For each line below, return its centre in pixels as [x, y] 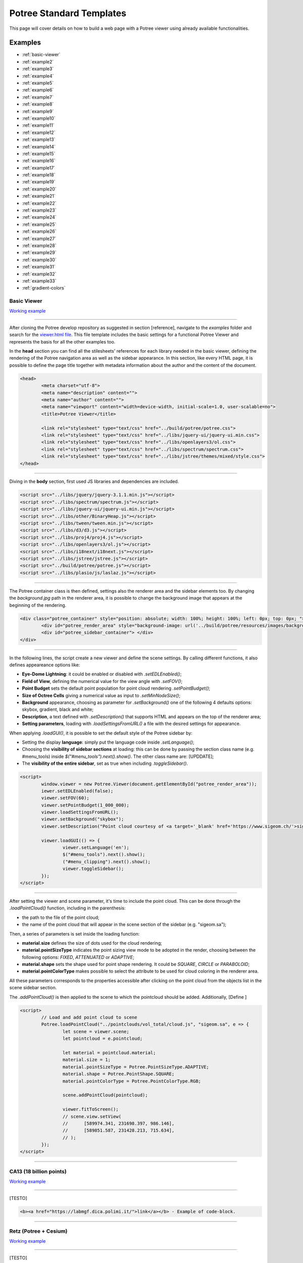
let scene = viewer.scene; [96, 1031]
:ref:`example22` [39, 203]
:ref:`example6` [38, 90]
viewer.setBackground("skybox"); [83, 819]
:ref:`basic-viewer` [41, 55]
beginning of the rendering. [38, 605]
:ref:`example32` [39, 274]
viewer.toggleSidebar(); [93, 869]
